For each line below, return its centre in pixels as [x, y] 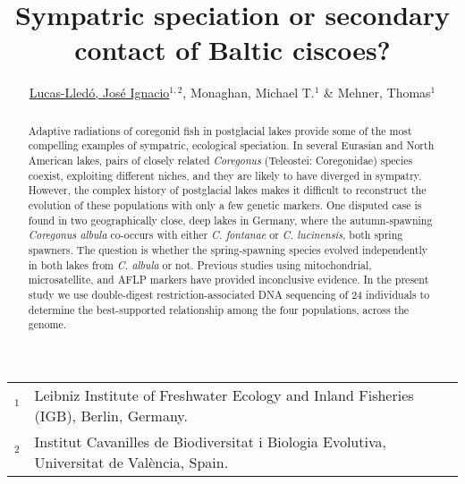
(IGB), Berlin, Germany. [111, 415]
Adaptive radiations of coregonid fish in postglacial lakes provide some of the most [220, 130]
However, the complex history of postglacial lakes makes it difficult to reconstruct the [227, 190]
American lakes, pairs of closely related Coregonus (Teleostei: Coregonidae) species [220, 161]
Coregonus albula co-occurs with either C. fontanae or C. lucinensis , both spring [216, 235]
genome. [47, 324]
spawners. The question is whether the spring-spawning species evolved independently [228, 249]
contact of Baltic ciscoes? [232, 50]
